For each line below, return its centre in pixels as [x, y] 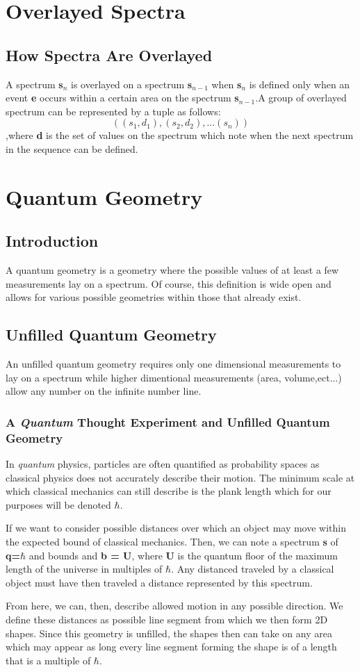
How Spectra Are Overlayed [109, 55]
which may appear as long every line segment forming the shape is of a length [171, 647]
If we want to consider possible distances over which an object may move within [176, 528]
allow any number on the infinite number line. [104, 391]
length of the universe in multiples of [84, 569]
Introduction [52, 241]
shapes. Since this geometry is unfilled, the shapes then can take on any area [169, 633]
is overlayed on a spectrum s [132, 84]
